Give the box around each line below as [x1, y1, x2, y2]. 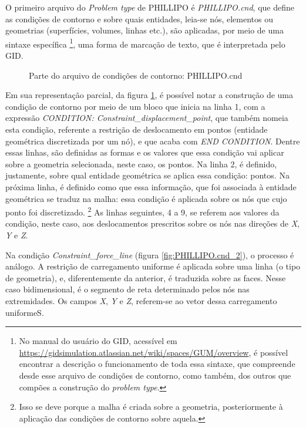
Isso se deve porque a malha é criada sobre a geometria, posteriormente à [19, 400, 283, 413]
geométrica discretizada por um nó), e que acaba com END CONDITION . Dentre [5, 134, 300, 147]
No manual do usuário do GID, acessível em [19, 335, 177, 347]
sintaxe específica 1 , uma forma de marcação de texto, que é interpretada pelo [5, 36, 285, 50]
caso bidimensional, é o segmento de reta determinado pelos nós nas [5, 283, 250, 295]
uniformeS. [5, 306, 44, 318]
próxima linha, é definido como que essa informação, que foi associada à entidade [5, 180, 297, 193]
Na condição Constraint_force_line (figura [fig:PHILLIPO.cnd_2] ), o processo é [5, 248, 294, 261]
